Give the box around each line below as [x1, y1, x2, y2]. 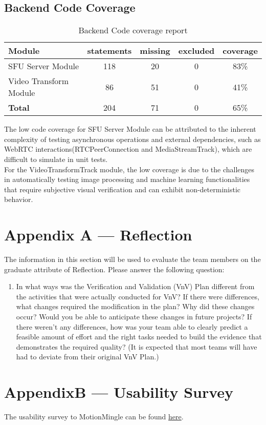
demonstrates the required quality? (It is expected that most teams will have [16, 341, 257, 352]
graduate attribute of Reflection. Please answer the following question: [4, 264, 225, 274]
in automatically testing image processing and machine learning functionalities [4, 174, 250, 185]
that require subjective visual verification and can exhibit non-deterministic [4, 184, 241, 194]
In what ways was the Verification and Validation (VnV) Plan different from [16, 281, 255, 292]
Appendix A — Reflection [4, 224, 192, 245]
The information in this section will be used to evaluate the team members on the [4, 254, 261, 265]
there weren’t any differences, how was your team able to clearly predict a [16, 321, 248, 332]
